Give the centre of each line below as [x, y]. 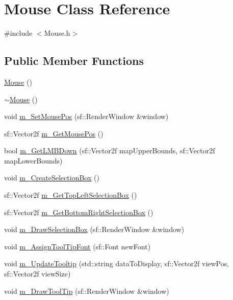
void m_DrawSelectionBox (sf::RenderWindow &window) [94, 229]
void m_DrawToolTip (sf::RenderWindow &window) [87, 291]
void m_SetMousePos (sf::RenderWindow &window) [86, 116]
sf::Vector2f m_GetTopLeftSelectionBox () [71, 195]
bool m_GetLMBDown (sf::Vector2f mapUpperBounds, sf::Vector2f [110, 151]
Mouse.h [57, 33]
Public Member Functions [74, 61]
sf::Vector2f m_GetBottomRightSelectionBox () [79, 212]
